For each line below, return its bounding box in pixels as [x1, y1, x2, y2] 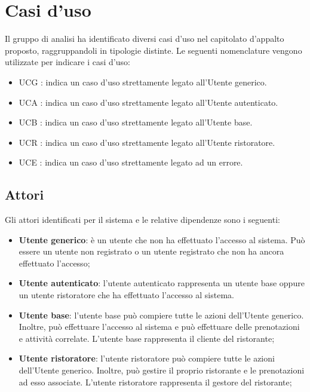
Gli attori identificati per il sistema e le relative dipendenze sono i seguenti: [5, 213, 280, 226]
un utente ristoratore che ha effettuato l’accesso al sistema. [19, 289, 234, 301]
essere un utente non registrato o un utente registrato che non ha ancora [19, 245, 284, 258]
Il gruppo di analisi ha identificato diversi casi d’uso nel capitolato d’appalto [5, 32, 284, 45]
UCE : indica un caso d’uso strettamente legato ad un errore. [19, 156, 243, 169]
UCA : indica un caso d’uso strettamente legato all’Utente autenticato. [19, 96, 278, 108]
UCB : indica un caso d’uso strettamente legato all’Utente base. [19, 116, 253, 128]
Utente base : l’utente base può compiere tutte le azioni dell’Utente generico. [19, 308, 304, 321]
